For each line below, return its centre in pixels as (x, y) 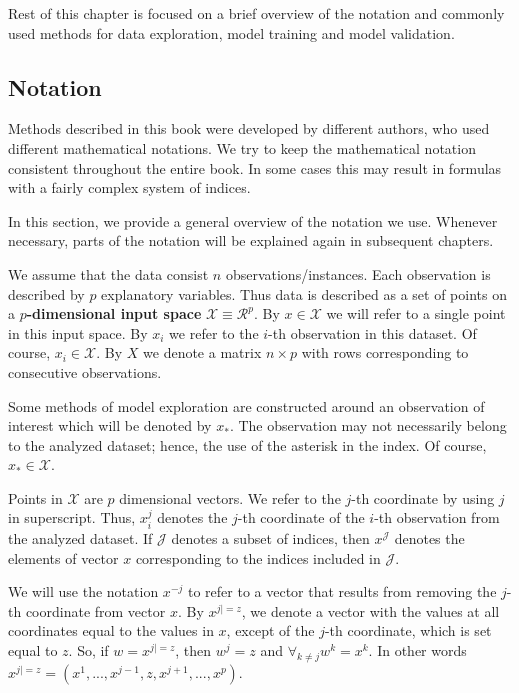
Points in (35, 497)
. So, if (88, 649)
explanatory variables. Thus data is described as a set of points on (304, 293)
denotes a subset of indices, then (270, 537)
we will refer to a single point (416, 313)
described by (46, 293)
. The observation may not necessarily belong (368, 425)
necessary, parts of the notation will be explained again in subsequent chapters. (251, 240)
